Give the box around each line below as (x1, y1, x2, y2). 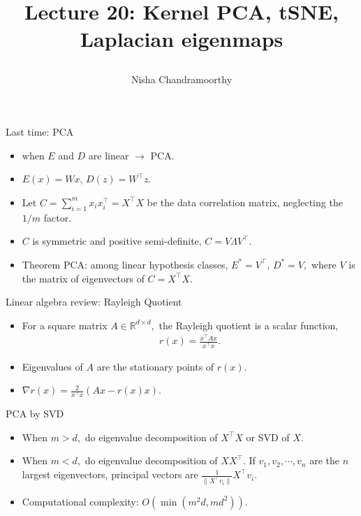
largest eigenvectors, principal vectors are (22, 467, 198, 482)
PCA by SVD (6, 406, 64, 421)
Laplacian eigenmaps (80, 24, 283, 53)
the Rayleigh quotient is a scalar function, (159, 317, 339, 332)
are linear (88, 148, 129, 162)
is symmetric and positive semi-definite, (32, 234, 202, 248)
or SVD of (246, 429, 290, 444)
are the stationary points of (96, 359, 214, 373)
